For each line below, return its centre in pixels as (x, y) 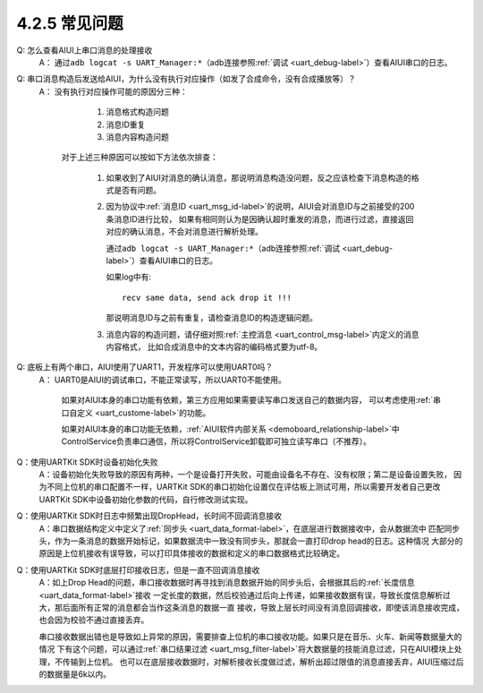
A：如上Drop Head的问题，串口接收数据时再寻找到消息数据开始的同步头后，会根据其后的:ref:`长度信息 (227, 583)
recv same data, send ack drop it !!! (207, 297)
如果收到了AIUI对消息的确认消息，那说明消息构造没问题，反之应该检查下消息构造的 (258, 177)
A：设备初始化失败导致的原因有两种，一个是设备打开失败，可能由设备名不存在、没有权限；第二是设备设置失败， (245, 475)
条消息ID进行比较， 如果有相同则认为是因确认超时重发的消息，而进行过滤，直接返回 (260, 218)
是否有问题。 (137, 190)
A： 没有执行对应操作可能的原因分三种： (113, 91)
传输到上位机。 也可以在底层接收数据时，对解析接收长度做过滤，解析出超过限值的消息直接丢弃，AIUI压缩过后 (263, 662)
